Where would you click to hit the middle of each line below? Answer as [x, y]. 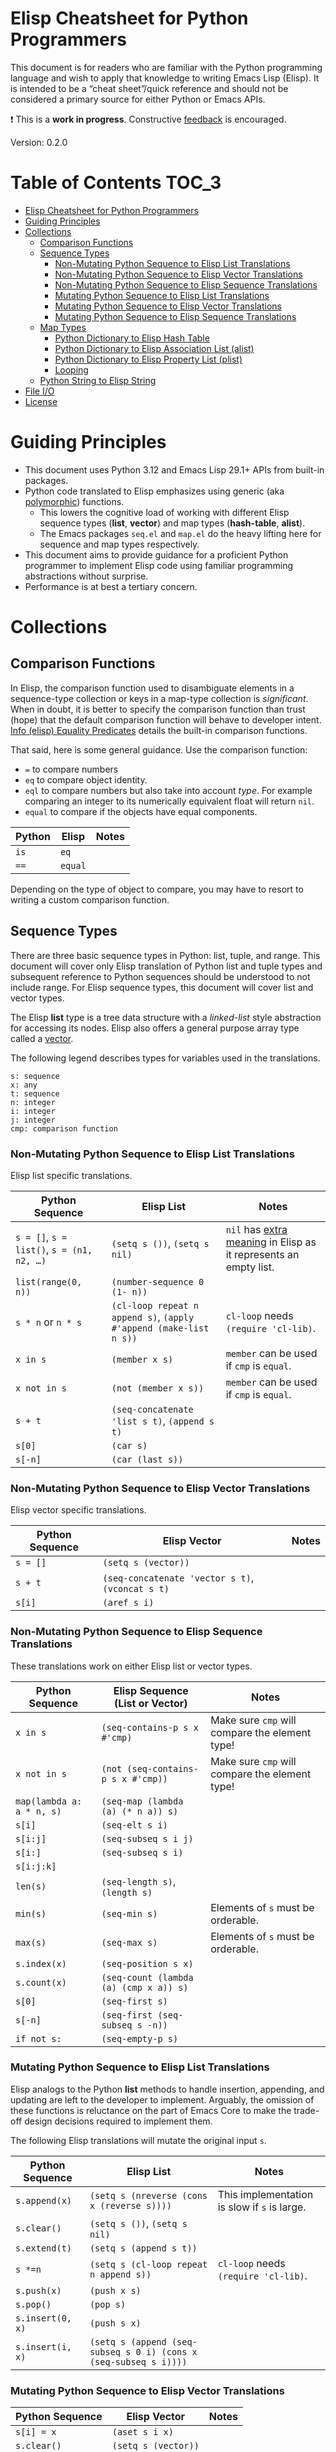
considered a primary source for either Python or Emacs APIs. [138, 99]
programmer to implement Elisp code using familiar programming [159, 565]
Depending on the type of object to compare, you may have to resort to [157, 889]
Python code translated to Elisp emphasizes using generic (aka [154, 491]
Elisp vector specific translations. [78, 1510]
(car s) [129, 1445]
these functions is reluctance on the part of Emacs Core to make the [151, 2110]
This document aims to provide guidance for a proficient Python [156, 554]
